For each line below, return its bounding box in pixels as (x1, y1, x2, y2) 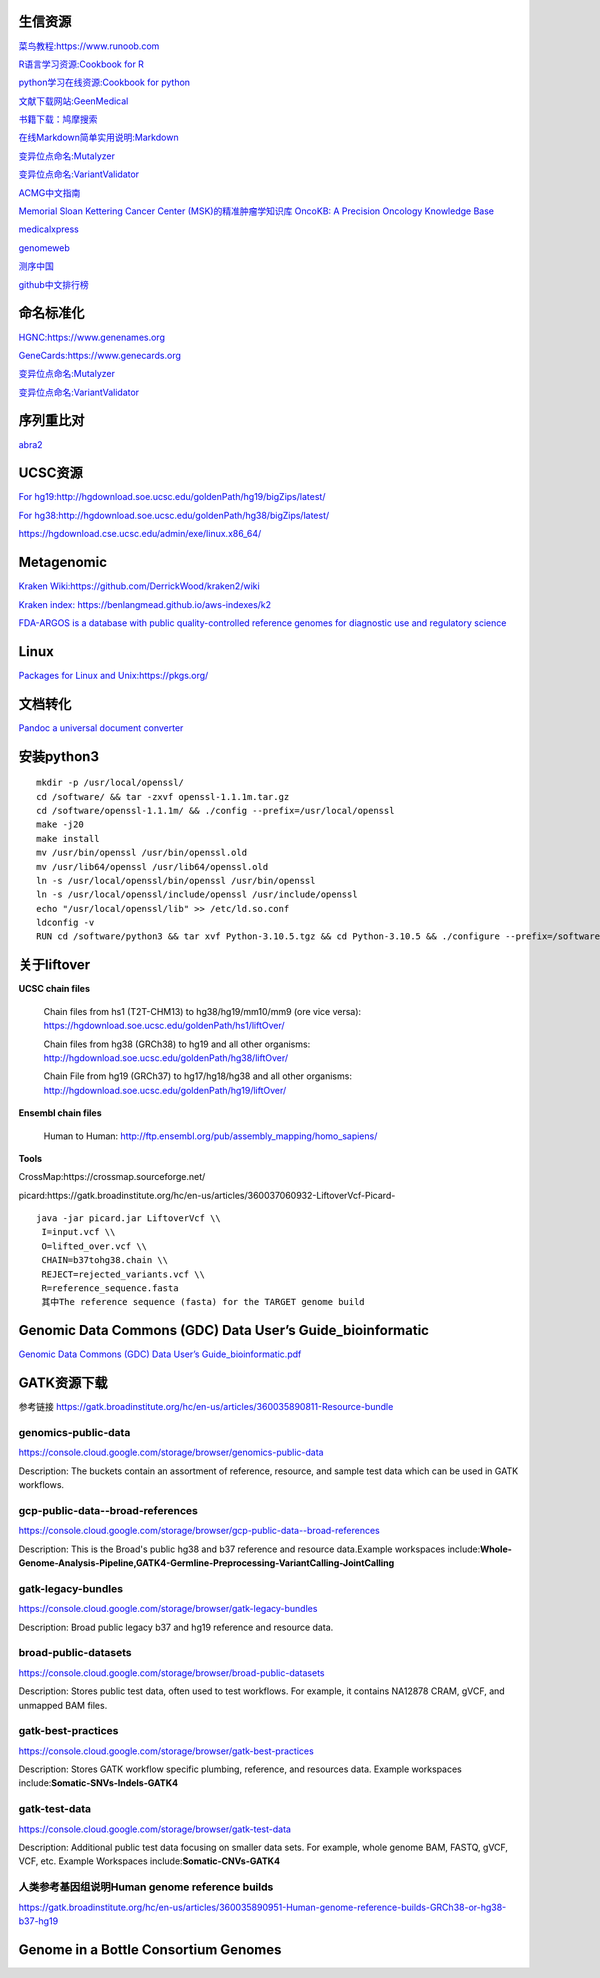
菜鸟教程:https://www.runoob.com (18, 40, 160, 52)
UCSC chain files (18, 983, 90, 995)
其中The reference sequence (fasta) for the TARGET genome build (41, 1296, 365, 1308)
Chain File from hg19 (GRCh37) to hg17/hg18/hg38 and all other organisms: (43, 1070, 352, 1082)
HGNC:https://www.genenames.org (18, 331, 165, 343)
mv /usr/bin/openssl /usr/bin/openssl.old (36, 847, 248, 859)
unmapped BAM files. (18, 1699, 108, 1711)
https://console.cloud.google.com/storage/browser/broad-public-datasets (18, 1666, 325, 1679)
